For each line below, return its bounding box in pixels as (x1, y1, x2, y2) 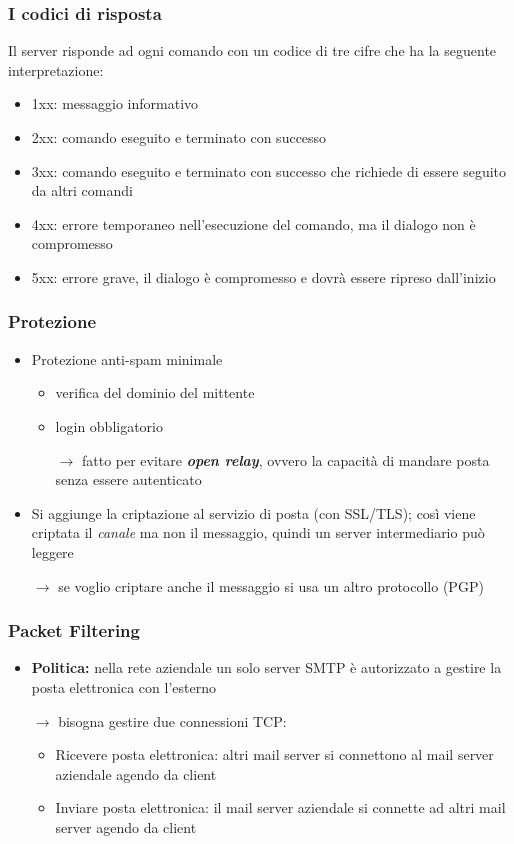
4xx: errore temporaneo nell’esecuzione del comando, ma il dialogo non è (31, 213, 476, 234)
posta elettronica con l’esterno (31, 676, 216, 697)
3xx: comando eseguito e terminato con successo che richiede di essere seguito (31, 160, 507, 181)
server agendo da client (55, 816, 197, 837)
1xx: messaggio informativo (31, 93, 199, 114)
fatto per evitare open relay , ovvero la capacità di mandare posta (81, 449, 490, 470)
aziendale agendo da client (55, 763, 217, 784)
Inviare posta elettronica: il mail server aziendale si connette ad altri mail (55, 797, 506, 818)
